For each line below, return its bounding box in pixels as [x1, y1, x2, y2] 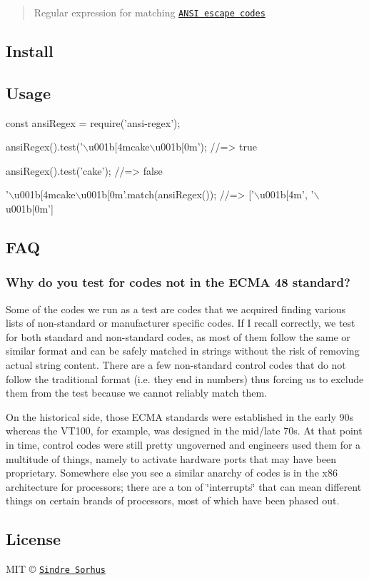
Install [6, 40, 54, 62]
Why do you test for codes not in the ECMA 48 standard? [6, 273, 350, 291]
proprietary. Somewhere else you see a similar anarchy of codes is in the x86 [6, 465, 338, 480]
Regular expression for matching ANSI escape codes [34, 5, 266, 19]
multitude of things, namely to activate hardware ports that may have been [6, 451, 337, 466]
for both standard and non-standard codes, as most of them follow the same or [6, 329, 350, 344]
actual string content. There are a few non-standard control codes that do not [6, 357, 346, 372]
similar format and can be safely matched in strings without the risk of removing [6, 343, 360, 358]
